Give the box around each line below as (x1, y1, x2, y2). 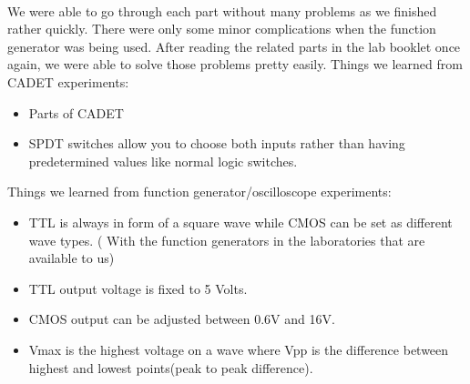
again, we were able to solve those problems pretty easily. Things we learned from (7, 55, 463, 74)
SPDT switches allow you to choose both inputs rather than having (28, 134, 405, 153)
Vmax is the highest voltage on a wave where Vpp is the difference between (28, 339, 449, 359)
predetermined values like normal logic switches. (28, 151, 298, 170)
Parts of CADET (28, 103, 124, 122)
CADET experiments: (7, 72, 129, 91)
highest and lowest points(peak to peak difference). (28, 358, 313, 377)
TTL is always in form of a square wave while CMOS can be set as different (28, 212, 453, 231)
